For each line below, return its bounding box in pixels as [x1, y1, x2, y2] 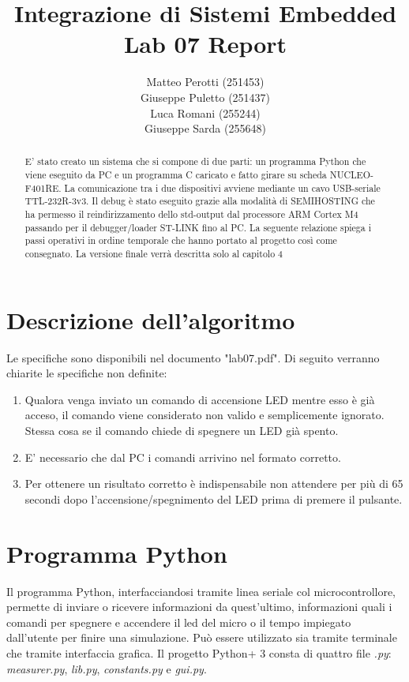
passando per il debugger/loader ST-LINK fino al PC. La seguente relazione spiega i [24, 220, 371, 234]
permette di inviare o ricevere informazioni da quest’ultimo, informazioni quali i [6, 598, 392, 615]
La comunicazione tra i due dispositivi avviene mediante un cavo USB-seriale [64, 181, 381, 194]
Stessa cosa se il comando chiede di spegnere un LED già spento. [24, 422, 339, 439]
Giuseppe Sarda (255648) [144, 120, 266, 137]
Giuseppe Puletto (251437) [140, 88, 271, 105]
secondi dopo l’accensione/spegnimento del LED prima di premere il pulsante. [24, 490, 403, 507]
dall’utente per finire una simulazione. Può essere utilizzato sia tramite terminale [6, 629, 397, 646]
